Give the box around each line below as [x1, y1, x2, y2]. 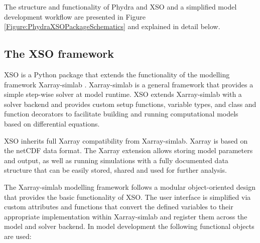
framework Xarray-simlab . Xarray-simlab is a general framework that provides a [4, 79, 253, 89]
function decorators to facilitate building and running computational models [4, 108, 238, 119]
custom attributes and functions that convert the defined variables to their [4, 201, 233, 212]
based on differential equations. [4, 118, 100, 129]
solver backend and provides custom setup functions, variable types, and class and [4, 98, 256, 109]
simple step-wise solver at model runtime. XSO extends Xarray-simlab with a [4, 89, 242, 99]
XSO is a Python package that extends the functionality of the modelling [4, 69, 230, 79]
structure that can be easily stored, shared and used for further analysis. [4, 165, 227, 175]
